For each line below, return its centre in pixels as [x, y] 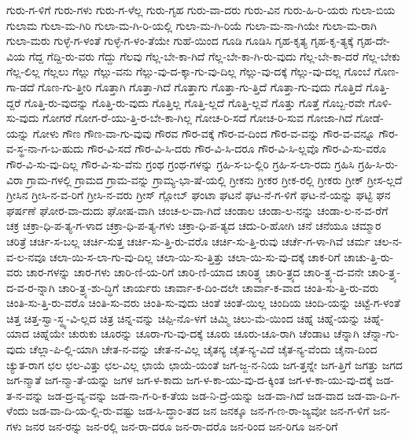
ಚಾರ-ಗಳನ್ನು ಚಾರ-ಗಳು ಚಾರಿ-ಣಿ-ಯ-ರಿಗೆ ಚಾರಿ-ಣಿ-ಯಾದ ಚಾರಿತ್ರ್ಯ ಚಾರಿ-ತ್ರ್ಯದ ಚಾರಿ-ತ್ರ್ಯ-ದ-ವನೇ [195, 272]
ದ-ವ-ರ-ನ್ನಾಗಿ [31, 287]
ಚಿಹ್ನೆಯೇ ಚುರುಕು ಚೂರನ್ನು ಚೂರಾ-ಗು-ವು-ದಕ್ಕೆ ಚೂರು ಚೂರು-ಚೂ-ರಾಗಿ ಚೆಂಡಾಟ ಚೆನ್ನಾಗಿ [196, 333]
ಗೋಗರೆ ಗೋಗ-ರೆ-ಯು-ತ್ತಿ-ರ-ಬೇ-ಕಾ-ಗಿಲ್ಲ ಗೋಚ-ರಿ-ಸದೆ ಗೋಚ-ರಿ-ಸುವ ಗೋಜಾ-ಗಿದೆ [197, 118]
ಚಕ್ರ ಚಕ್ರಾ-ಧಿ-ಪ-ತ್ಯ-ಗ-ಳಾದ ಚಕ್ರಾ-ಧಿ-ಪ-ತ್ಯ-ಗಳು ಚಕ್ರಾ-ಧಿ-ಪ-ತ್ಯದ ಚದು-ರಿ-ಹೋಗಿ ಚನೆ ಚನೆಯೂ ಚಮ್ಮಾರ [194, 226]
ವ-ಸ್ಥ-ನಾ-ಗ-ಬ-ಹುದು [45, 148]
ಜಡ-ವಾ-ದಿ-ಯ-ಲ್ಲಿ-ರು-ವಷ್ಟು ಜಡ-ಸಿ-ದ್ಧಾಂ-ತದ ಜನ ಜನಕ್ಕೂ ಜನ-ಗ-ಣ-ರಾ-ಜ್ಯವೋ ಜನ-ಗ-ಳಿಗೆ [201, 410]
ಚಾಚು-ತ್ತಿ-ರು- [369, 256]
